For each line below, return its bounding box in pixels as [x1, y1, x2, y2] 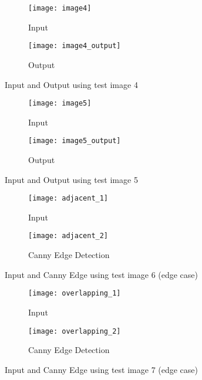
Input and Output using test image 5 [5, 173, 138, 185]
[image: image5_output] [28, 137, 121, 145]
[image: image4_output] [28, 42, 121, 50]
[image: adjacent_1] [28, 194, 109, 203]
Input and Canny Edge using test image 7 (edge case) [5, 363, 198, 375]
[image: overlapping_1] [28, 289, 121, 298]
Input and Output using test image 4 [5, 78, 138, 90]
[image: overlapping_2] [28, 327, 121, 335]
